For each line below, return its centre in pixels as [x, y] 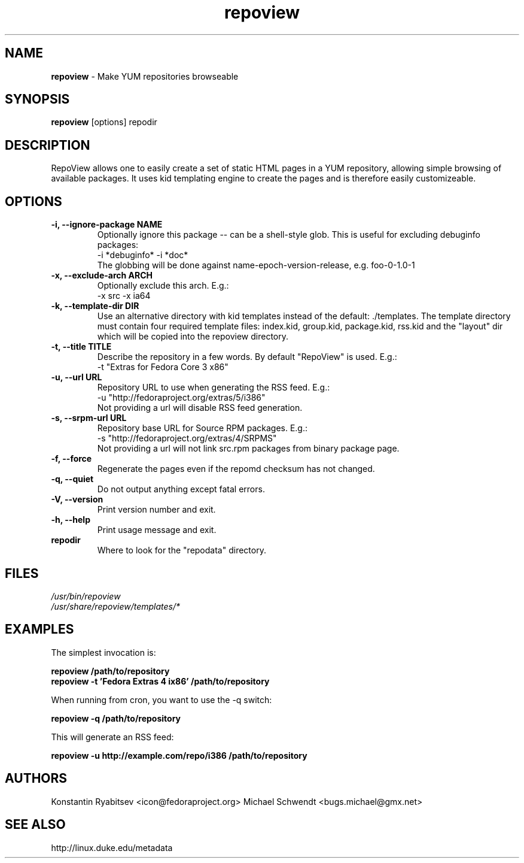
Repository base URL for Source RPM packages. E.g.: [202, 428]
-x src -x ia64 [124, 296]
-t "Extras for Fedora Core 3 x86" [163, 367]
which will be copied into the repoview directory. [193, 337]
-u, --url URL [77, 377]
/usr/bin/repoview [86, 596]
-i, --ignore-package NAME [107, 225]
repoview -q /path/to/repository [116, 718]
